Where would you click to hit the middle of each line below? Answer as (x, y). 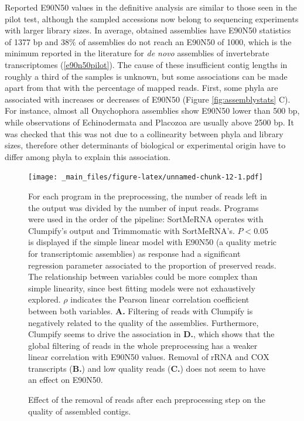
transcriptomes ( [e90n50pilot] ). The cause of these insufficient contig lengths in (146, 64)
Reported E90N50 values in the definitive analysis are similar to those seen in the (151, 7)
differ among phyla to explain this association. (88, 156)
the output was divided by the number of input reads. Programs (144, 207)
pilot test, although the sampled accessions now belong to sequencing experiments (152, 18)
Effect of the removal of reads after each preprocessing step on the (147, 400)
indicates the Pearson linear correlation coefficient (160, 299)
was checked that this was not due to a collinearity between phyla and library (144, 133)
